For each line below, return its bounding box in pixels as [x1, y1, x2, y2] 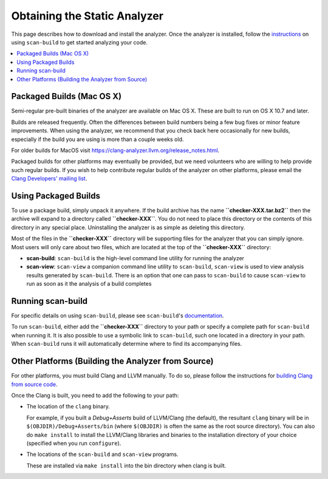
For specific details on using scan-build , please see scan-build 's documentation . [11, 312, 224, 319]
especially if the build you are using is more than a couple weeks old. [11, 136, 184, 143]
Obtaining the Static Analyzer [11, 9, 164, 22]
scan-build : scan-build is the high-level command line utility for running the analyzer [26, 255, 245, 261]
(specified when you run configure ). [26, 439, 121, 447]
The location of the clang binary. [26, 403, 111, 410]
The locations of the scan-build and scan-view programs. [26, 450, 179, 458]
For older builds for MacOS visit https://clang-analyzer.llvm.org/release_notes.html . [11, 146, 220, 154]
